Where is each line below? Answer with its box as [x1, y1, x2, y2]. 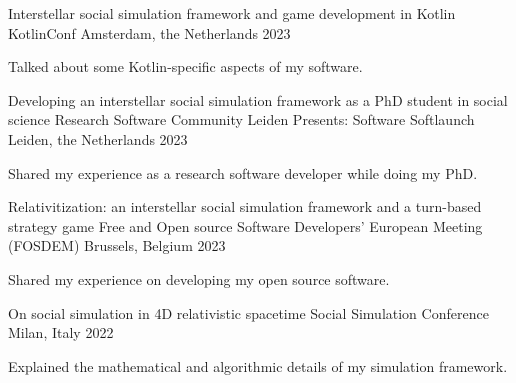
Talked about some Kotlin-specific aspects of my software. [8, 56, 363, 77]
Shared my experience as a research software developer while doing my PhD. [8, 162, 478, 183]
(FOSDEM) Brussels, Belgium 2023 [8, 235, 226, 256]
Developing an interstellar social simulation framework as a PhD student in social [8, 89, 508, 110]
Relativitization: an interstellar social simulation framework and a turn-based [8, 196, 482, 217]
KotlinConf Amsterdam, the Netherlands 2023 [8, 22, 291, 43]
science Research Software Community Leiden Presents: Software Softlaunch [8, 109, 475, 130]
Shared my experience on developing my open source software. [8, 268, 390, 289]
